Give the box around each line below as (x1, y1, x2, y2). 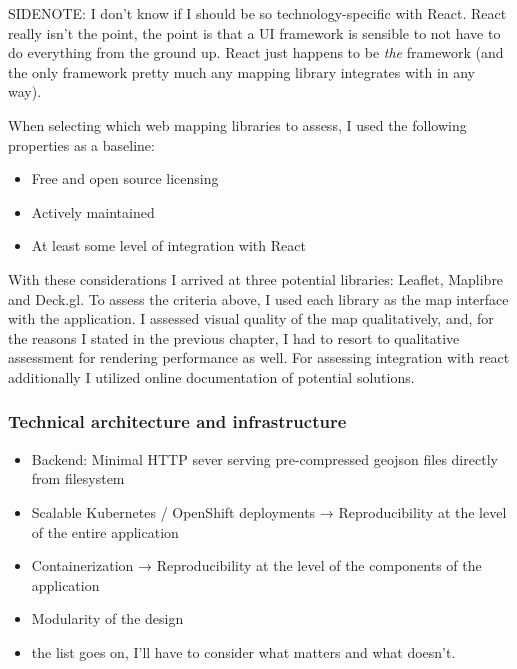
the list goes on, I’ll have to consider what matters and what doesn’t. (31, 641, 456, 662)
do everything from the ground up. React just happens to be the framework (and (8, 42, 504, 63)
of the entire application (31, 521, 179, 542)
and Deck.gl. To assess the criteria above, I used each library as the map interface (8, 288, 509, 309)
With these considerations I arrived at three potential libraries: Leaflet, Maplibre (8, 268, 504, 289)
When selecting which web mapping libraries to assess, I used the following (8, 114, 467, 135)
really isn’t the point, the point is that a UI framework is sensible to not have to (8, 22, 501, 43)
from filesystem (31, 468, 125, 489)
